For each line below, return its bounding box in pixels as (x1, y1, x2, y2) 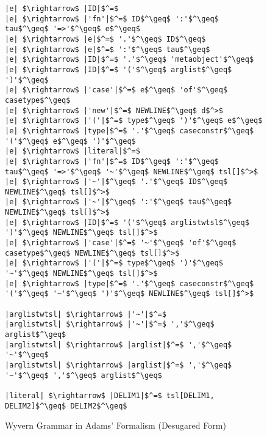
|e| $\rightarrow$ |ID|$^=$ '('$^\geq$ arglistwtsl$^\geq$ (5, 218, 249, 227)
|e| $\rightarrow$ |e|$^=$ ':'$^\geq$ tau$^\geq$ (5, 45, 210, 54)
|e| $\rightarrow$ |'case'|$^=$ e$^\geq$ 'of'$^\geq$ (5, 86, 228, 95)
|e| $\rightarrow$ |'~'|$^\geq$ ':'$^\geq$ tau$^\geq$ (5, 198, 232, 207)
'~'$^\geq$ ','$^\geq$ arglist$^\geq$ (5, 371, 162, 380)
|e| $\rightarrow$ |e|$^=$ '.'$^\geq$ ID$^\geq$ (5, 34, 206, 43)
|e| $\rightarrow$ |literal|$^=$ (5, 147, 140, 156)
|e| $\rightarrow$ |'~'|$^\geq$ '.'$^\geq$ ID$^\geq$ (5, 177, 228, 187)
